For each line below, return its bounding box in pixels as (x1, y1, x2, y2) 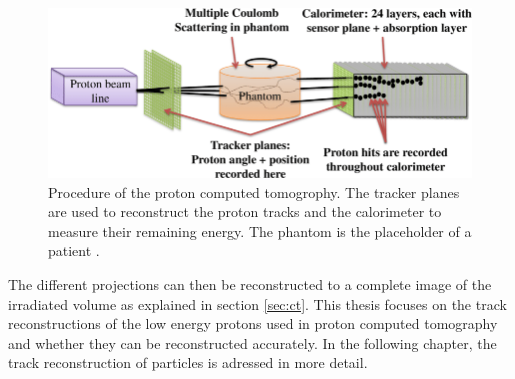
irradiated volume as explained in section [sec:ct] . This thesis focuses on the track (8, 293, 507, 314)
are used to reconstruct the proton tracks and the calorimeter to (48, 201, 442, 222)
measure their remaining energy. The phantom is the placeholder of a (48, 220, 472, 241)
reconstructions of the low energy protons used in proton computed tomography (8, 313, 498, 334)
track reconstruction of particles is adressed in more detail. (8, 352, 368, 373)
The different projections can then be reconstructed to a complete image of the (8, 274, 492, 295)
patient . (48, 240, 100, 261)
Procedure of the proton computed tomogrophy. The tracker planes (48, 181, 460, 202)
